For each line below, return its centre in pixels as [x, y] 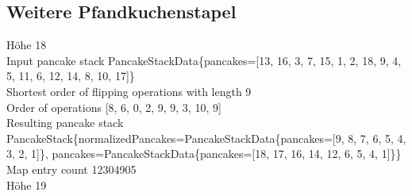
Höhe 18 [27, 45]
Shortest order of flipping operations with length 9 [129, 91]
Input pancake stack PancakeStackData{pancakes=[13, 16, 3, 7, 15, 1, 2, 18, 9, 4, [204, 60]
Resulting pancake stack [65, 123]
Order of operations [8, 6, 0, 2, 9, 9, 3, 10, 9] [114, 107]
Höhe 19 [27, 184]
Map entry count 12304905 [71, 169]
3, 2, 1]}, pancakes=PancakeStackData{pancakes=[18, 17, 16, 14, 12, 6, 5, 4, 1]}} [204, 154]
